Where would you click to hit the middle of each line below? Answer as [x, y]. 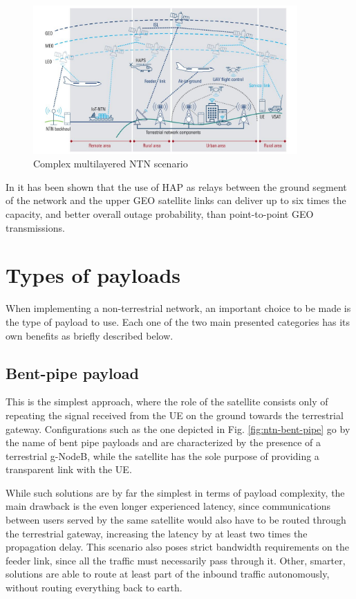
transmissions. [35, 227]
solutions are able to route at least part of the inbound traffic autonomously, [168, 574]
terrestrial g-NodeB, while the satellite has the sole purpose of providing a [162, 455]
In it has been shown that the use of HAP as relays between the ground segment [176, 186]
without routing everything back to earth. [94, 588]
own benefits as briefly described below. [90, 335]
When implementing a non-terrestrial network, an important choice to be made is [178, 308]
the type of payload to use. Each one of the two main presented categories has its [178, 321]
